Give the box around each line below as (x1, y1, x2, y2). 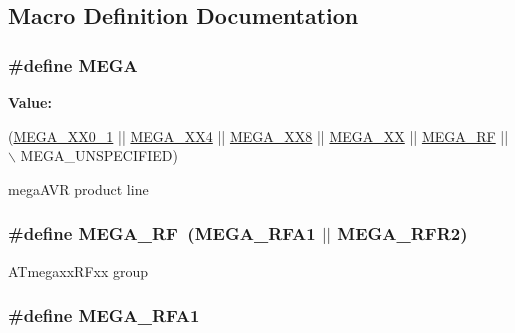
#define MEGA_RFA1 (8, 303, 200, 328)
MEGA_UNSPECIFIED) (20, 145, 178, 166)
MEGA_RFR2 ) (337, 221, 468, 246)
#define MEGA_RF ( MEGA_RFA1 (8, 221, 316, 246)
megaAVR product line (8, 178, 149, 199)
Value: (8, 92, 52, 112)
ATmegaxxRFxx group (8, 260, 149, 281)
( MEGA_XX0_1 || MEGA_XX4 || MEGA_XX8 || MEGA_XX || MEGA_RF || (8, 125, 509, 146)
